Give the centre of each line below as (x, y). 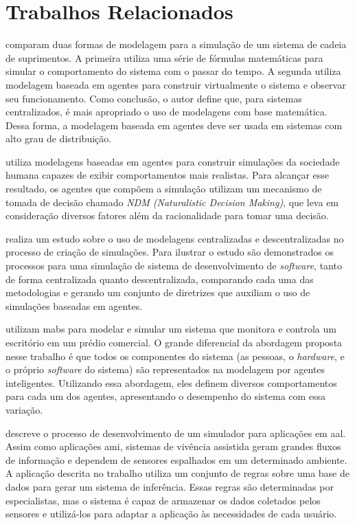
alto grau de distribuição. (59, 138)
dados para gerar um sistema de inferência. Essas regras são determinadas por (170, 486)
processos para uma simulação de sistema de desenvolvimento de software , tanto (174, 266)
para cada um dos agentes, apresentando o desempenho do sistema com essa (166, 396)
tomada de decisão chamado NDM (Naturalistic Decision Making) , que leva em (172, 202)
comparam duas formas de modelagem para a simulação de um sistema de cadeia (176, 44)
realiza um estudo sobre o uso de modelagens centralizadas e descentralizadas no (175, 238)
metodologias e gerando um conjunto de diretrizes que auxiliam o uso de (158, 292)
